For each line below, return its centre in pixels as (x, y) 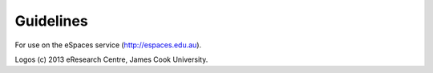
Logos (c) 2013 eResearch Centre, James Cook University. (111, 59)
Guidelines (51, 21)
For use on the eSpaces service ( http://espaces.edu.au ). (108, 45)
